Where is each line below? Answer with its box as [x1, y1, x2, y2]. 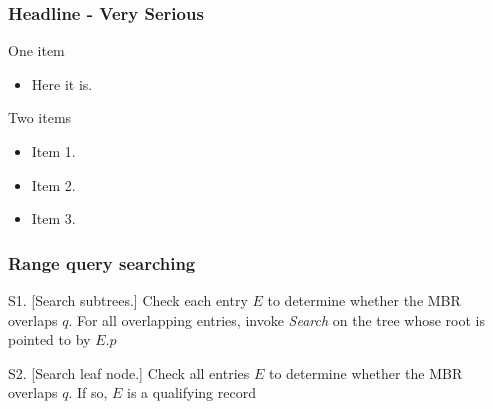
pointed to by [8, 329, 91, 350]
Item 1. [31, 141, 76, 161]
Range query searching [8, 250, 196, 275]
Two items [8, 107, 72, 128]
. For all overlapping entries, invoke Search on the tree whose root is [68, 309, 486, 330]
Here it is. [31, 73, 93, 94]
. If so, [68, 382, 108, 403]
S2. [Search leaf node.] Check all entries [8, 362, 250, 383]
